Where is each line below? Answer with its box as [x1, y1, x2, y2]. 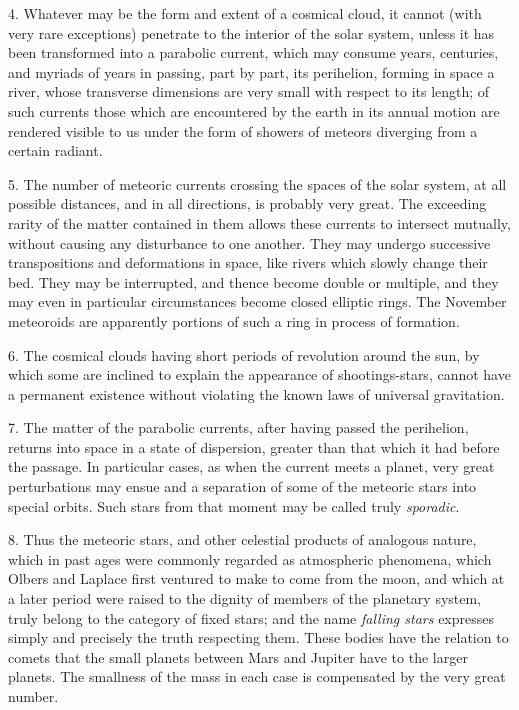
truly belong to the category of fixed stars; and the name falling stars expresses [8, 607, 495, 628]
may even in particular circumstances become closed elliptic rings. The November [8, 291, 507, 312]
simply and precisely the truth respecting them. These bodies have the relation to [8, 627, 509, 648]
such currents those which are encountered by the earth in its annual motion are [8, 100, 500, 121]
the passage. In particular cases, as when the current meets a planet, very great [8, 456, 495, 477]
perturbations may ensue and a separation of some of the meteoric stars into [8, 476, 477, 497]
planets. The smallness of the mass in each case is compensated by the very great [8, 666, 506, 687]
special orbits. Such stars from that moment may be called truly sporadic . [8, 495, 460, 516]
